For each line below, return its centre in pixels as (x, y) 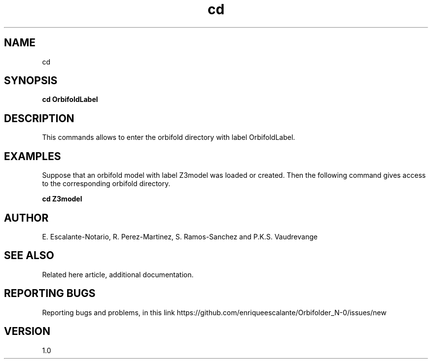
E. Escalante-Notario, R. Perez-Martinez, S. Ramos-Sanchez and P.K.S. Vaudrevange (180, 236)
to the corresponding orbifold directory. (106, 184)
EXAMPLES (33, 156)
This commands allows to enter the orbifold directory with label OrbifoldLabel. (169, 137)
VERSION (27, 331)
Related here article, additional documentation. (118, 274)
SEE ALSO (29, 256)
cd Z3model (62, 199)
